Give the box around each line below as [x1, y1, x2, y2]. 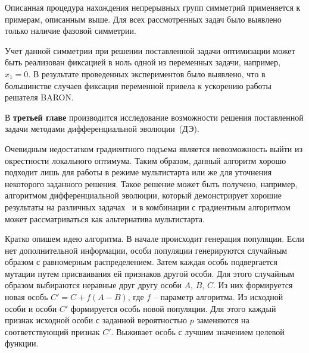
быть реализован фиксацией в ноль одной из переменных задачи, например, [5, 56, 280, 68]
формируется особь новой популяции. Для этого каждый [70, 302, 276, 314]
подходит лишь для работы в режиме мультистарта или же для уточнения [5, 166, 272, 178]
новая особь [5, 291, 48, 303]
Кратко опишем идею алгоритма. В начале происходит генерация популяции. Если [5, 232, 305, 245]
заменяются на [196, 314, 249, 326]
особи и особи [5, 302, 57, 314]
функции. [5, 337, 39, 349]
